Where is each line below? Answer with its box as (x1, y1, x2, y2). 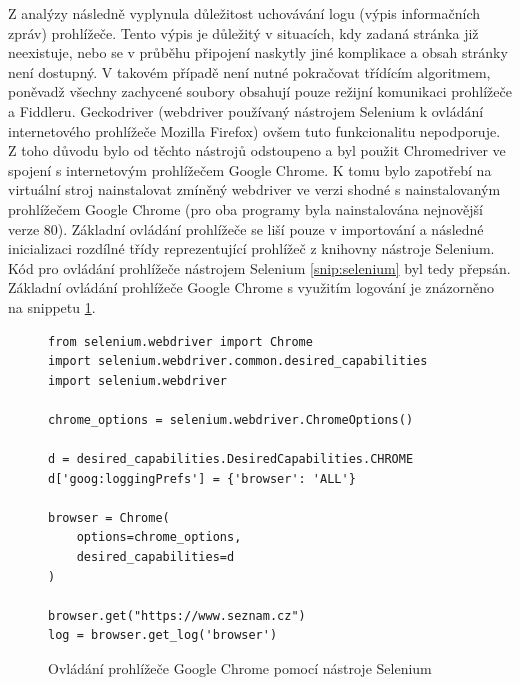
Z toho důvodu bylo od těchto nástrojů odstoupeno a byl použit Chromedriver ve (8, 140, 506, 161)
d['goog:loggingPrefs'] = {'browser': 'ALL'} (48, 471, 356, 486)
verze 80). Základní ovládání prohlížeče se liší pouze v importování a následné (8, 218, 484, 239)
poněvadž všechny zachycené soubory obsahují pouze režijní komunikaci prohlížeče (8, 81, 512, 102)
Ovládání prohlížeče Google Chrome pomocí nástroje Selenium (48, 658, 432, 678)
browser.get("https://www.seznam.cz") (48, 608, 306, 623)
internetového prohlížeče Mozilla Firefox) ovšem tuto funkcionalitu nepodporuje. (8, 120, 501, 141)
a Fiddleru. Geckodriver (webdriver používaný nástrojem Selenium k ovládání (8, 100, 484, 121)
